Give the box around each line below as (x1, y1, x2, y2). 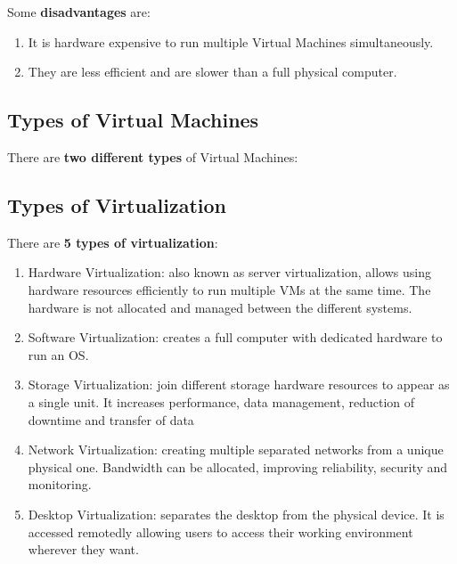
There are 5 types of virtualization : (7, 233, 218, 251)
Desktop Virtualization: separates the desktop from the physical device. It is (28, 504, 445, 523)
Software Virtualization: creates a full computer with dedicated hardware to (28, 328, 443, 347)
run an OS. (28, 345, 89, 364)
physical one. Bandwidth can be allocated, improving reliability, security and (28, 457, 448, 476)
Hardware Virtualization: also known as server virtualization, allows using (28, 263, 431, 282)
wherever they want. (28, 540, 139, 559)
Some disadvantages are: (7, 3, 151, 20)
